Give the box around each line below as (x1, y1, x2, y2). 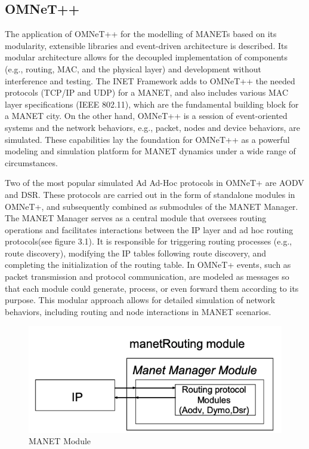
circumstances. (5, 156, 58, 169)
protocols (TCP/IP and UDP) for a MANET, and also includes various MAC (5, 86, 289, 99)
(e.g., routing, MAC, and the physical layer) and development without (5, 62, 261, 75)
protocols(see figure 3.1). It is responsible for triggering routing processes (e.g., (5, 235, 292, 248)
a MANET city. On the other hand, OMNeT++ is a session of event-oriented (5, 109, 288, 122)
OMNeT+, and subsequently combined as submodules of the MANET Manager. (5, 200, 298, 212)
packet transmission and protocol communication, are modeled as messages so (5, 270, 289, 283)
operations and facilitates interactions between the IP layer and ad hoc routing (5, 223, 293, 236)
